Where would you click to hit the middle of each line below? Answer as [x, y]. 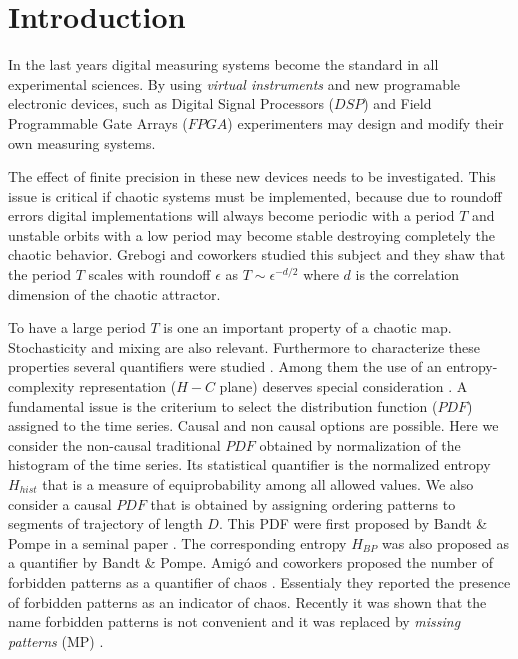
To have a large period [77, 327]
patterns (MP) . [56, 640]
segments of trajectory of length [105, 523]
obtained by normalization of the [360, 444]
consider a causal [60, 503]
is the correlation [407, 274]
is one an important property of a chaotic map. [307, 327]
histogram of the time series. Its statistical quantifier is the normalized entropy [249, 464]
